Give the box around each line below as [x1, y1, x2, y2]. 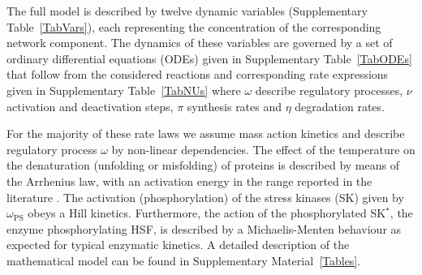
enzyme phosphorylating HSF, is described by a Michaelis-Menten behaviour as [6, 220, 402, 237]
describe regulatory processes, [255, 81, 403, 98]
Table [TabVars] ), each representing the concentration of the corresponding [6, 18, 381, 35]
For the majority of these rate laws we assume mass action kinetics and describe [6, 125, 405, 142]
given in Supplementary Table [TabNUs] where [6, 81, 241, 98]
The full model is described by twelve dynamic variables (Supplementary [6, 2, 368, 19]
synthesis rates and [187, 97, 282, 114]
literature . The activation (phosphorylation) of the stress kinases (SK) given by [6, 188, 404, 205]
